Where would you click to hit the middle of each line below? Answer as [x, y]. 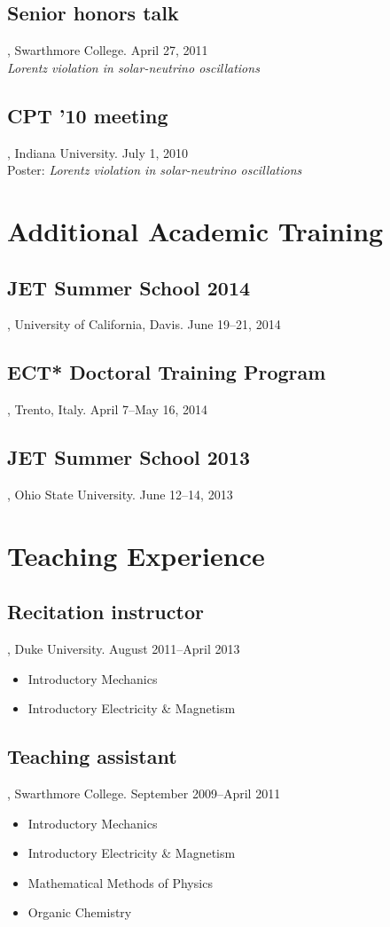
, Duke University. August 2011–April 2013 [124, 649]
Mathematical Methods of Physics [120, 882]
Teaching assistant [92, 756]
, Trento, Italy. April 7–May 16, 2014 [108, 409]
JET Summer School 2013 [129, 457]
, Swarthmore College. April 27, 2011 [108, 50]
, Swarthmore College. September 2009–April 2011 [144, 793]
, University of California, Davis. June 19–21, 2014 [144, 324]
